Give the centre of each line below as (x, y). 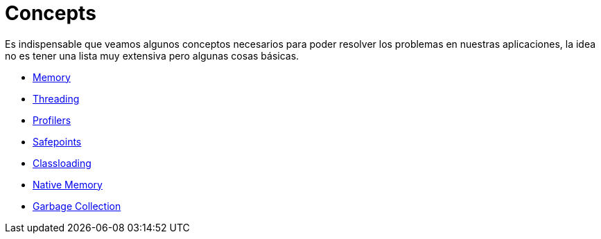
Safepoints (57, 141)
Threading (56, 98)
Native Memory (68, 184)
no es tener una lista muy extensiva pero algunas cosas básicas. (152, 55)
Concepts (51, 13)
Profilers (52, 120)
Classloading (62, 163)
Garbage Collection (77, 206)
